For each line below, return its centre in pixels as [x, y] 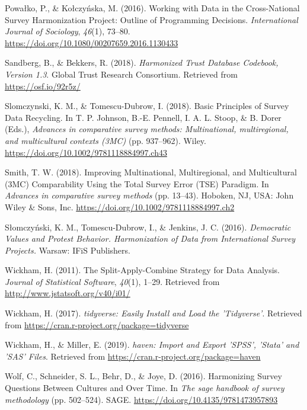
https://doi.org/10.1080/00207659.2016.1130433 [92, 42]
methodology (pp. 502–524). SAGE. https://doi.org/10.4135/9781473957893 [141, 399]
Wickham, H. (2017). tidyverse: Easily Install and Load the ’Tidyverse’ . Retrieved [153, 313]
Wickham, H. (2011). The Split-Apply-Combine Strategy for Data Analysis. [143, 270]
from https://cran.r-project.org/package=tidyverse [97, 324]
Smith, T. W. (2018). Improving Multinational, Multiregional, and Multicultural [151, 172]
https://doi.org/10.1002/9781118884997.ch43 [86, 152]
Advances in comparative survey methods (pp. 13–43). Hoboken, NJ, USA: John [149, 195]
